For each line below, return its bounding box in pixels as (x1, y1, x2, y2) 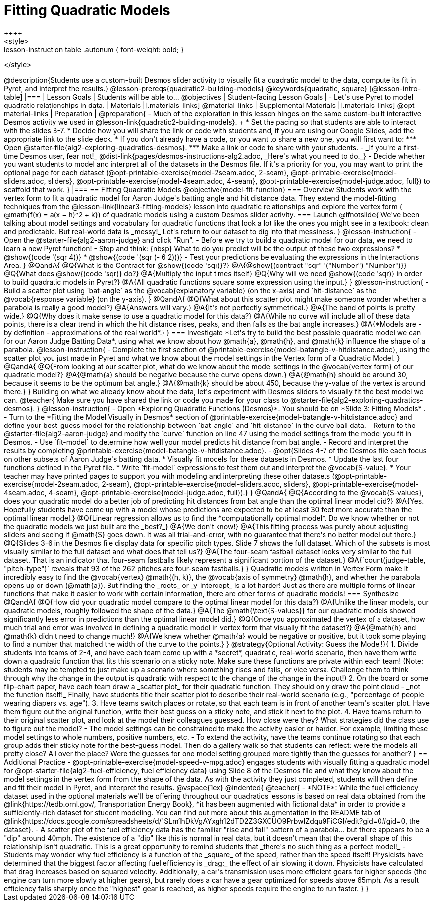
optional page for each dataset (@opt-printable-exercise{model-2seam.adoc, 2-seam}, (4, 168, 289, 177)
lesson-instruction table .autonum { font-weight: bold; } (4, 45, 184, 53)
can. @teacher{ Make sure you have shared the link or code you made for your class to (4, 395, 288, 404)
